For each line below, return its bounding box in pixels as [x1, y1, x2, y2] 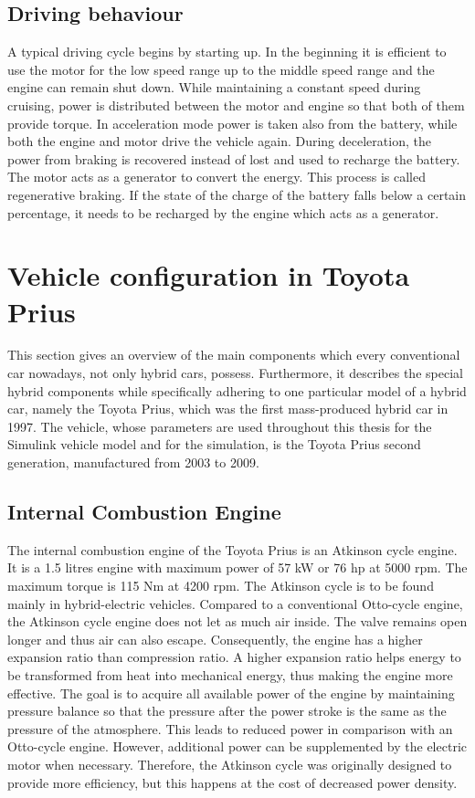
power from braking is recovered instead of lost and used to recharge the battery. [7, 149, 460, 168]
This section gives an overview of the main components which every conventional [7, 345, 460, 364]
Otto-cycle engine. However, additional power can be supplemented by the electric [7, 737, 467, 756]
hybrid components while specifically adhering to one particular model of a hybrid [7, 381, 467, 400]
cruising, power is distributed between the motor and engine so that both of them [7, 95, 465, 114]
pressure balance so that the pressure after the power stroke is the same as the [7, 701, 447, 720]
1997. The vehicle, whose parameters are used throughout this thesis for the [7, 416, 432, 436]
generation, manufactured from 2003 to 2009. [7, 453, 259, 472]
